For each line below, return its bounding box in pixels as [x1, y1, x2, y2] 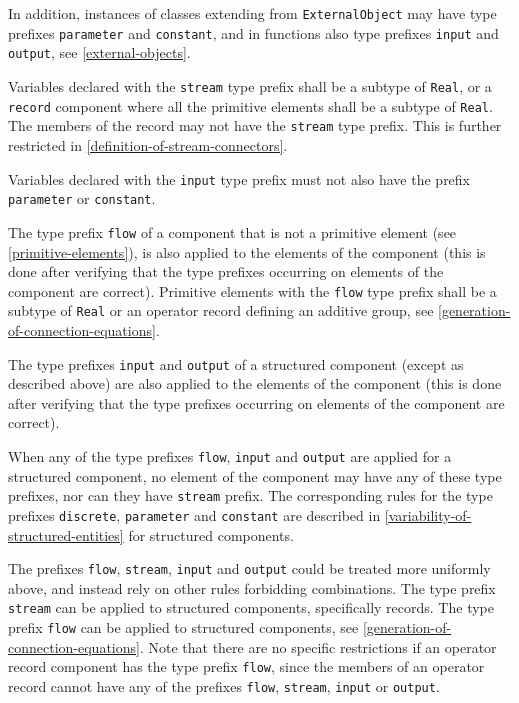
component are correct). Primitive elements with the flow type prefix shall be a [8, 280, 497, 301]
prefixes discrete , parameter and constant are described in [8, 504, 381, 525]
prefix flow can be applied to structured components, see [8, 617, 359, 638]
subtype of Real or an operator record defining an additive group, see [8, 300, 434, 321]
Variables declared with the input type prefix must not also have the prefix [8, 168, 471, 189]
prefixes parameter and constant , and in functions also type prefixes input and [8, 22, 499, 43]
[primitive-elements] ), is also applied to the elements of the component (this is [8, 241, 486, 262]
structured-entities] [8, 524, 124, 545]
